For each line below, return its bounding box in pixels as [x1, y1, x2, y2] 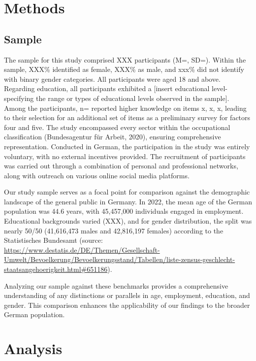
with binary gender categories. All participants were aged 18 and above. [4, 73, 221, 84]
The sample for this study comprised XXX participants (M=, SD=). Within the [4, 54, 246, 65]
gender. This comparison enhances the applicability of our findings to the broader [4, 299, 250, 310]
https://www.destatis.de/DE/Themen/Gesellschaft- [4, 244, 160, 255]
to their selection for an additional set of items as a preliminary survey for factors [4, 112, 251, 123]
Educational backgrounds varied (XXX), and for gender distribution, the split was [4, 216, 252, 226]
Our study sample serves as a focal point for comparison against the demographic [4, 187, 250, 197]
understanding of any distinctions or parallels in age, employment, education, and [4, 290, 250, 300]
